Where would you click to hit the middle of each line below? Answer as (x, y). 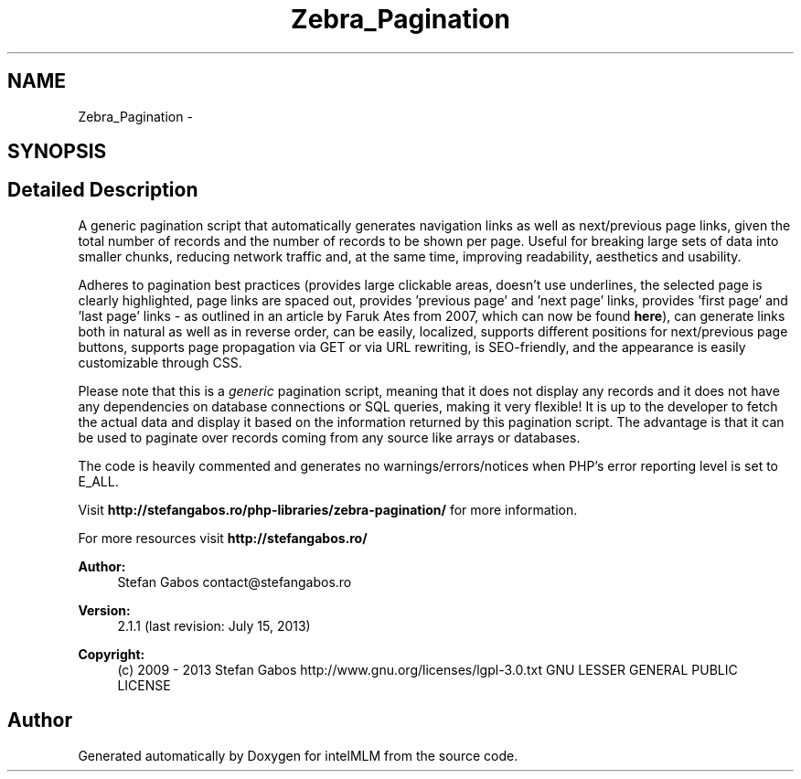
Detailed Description (103, 190)
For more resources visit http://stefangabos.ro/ (223, 538)
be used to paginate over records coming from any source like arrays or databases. (329, 437)
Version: (104, 610)
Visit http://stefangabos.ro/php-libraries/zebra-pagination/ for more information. (328, 509)
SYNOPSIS (57, 152)
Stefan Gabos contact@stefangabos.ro (235, 582)
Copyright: (112, 654)
